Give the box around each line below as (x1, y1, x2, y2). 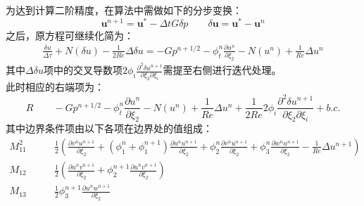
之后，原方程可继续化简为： (6, 27, 134, 42)
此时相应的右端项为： (6, 79, 104, 94)
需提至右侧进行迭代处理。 (163, 63, 282, 77)
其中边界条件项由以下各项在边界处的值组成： (6, 121, 213, 136)
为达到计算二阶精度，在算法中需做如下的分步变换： (6, 3, 242, 17)
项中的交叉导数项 (43, 63, 123, 77)
